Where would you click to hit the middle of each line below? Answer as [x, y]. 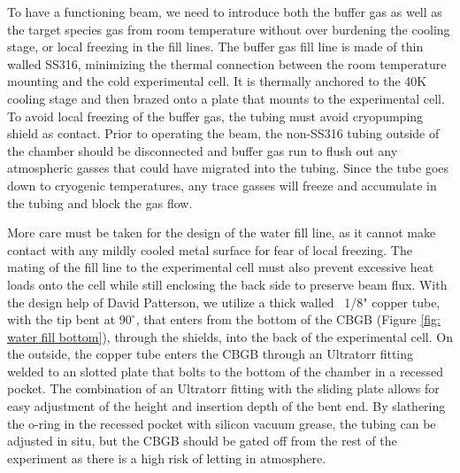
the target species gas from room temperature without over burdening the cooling [229, 29]
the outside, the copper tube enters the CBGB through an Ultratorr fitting [211, 354]
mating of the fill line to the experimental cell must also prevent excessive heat [221, 267]
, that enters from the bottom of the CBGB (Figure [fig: [288, 319]
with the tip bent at [61, 319]
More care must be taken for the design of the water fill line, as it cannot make [222, 233]
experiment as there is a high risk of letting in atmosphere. [167, 457]
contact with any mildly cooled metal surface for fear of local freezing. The [210, 249]
